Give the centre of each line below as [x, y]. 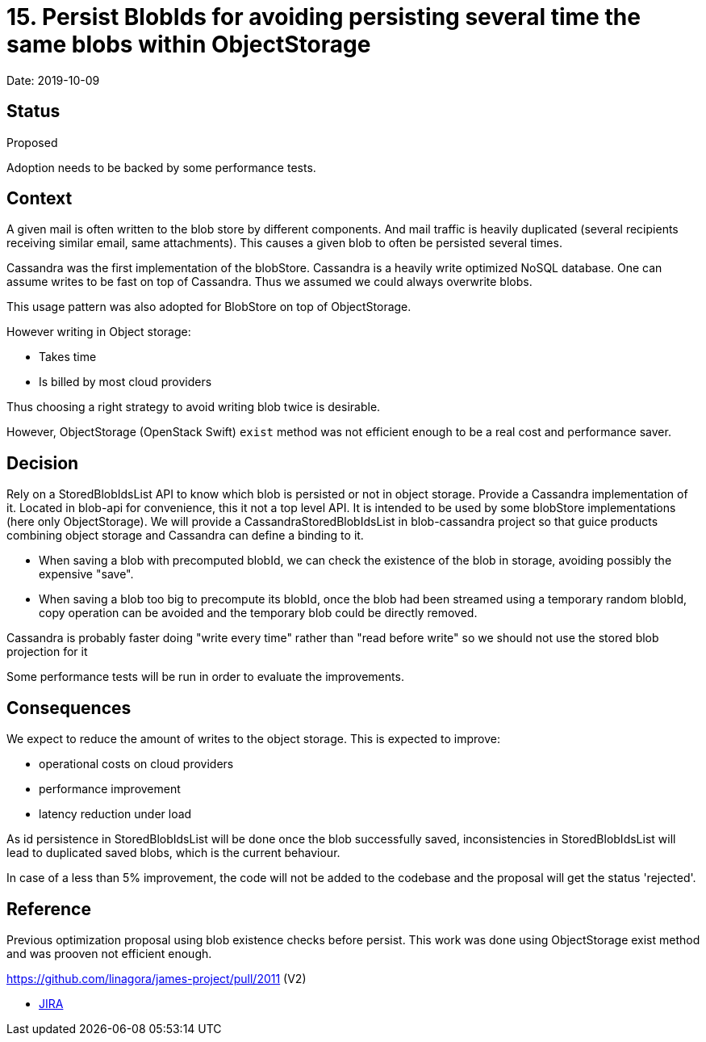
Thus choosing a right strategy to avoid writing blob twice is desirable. [194, 407]
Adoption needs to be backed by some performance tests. [161, 167]
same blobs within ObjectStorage [189, 44]
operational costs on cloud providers [136, 764]
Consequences [69, 708]
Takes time [68, 357]
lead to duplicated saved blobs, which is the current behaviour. [173, 853]
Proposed [32, 142]
